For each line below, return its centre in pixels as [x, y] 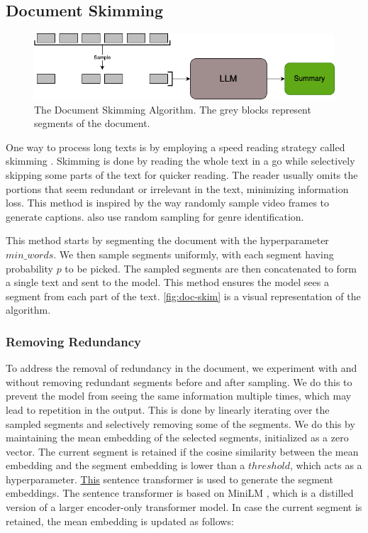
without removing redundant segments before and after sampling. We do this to [179, 381]
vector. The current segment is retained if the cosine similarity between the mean [182, 451]
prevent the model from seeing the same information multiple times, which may [179, 396]
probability [29, 268]
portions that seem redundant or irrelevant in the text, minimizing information [177, 188]
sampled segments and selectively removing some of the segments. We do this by [180, 423]
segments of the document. [92, 123]
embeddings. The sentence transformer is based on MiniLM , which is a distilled [180, 493]
